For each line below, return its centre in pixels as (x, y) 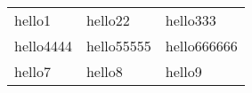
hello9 (183, 71)
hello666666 (201, 46)
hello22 (108, 20)
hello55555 (118, 46)
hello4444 (43, 46)
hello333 (191, 20)
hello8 (104, 71)
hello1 (33, 20)
